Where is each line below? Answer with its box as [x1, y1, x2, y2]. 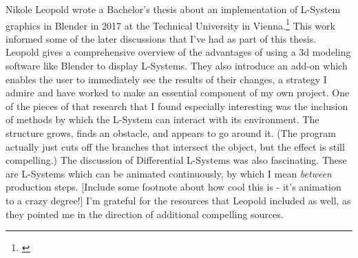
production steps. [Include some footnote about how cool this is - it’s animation [6, 180, 341, 194]
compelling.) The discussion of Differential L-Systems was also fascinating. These [6, 153, 347, 167]
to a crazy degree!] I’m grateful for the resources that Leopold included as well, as [6, 193, 351, 207]
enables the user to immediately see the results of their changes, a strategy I [6, 72, 327, 86]
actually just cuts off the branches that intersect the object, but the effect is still [6, 139, 345, 153]
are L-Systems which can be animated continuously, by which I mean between [6, 166, 332, 180]
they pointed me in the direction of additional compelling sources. [6, 206, 284, 221]
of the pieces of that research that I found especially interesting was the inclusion [6, 98, 348, 113]
